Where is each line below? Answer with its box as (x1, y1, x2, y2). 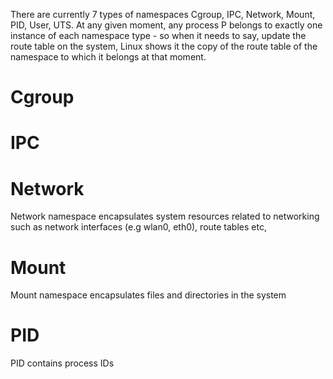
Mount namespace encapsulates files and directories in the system (10, 289, 287, 301)
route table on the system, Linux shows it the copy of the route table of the (10, 40, 318, 52)
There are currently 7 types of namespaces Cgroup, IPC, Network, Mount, (10, 9, 316, 20)
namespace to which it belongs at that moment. (10, 51, 207, 63)
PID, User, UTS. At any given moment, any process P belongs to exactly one (10, 19, 323, 31)
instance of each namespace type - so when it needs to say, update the (10, 30, 307, 41)
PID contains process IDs (10, 357, 115, 369)
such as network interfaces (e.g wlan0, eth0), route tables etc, (10, 221, 267, 233)
